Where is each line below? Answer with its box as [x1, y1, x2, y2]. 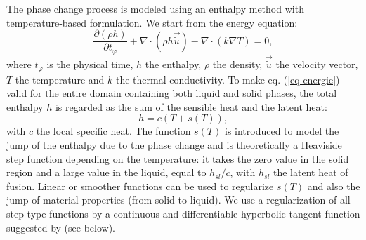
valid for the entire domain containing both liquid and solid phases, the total [6, 86, 337, 100]
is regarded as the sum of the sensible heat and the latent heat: [55, 99, 327, 114]
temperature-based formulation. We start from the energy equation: [6, 15, 298, 29]
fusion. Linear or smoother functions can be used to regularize [6, 178, 274, 193]
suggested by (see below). [6, 220, 115, 234]
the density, [212, 57, 263, 72]
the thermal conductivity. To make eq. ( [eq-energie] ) [115, 72, 340, 86]
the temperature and [15, 72, 105, 86]
